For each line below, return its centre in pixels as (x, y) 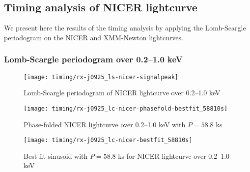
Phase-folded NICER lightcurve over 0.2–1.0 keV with (105, 124)
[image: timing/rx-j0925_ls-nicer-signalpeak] (101, 77)
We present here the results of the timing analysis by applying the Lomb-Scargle (125, 28)
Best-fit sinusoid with (56, 156)
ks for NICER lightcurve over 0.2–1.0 (174, 156)
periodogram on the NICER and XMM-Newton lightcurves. (94, 37)
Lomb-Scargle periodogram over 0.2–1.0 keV (93, 59)
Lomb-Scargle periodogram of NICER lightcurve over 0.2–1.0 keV (122, 93)
